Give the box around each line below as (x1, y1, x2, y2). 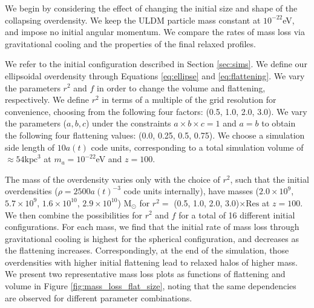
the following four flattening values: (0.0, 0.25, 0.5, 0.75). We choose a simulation (5, 128, 305, 141)
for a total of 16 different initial (178, 208, 295, 221)
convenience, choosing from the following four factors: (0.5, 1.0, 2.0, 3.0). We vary (5, 105, 307, 117)
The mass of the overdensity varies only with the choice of (5, 172, 220, 185)
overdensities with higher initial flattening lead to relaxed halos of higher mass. (5, 255, 298, 268)
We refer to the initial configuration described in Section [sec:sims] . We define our (5, 57, 307, 70)
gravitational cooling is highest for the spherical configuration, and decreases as (5, 232, 299, 244)
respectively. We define (5, 93, 89, 106)
